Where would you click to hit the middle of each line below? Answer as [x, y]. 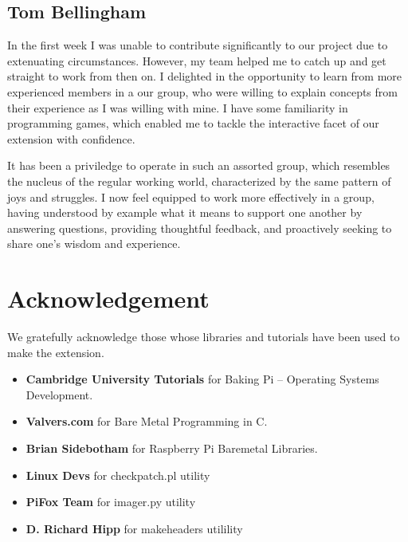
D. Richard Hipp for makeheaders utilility [134, 528]
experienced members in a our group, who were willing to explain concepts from [202, 91]
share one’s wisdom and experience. [94, 244]
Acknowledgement [108, 298]
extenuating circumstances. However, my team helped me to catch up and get [197, 60]
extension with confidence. [71, 138]
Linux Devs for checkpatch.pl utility [118, 475]
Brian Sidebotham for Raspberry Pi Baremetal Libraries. [172, 448]
